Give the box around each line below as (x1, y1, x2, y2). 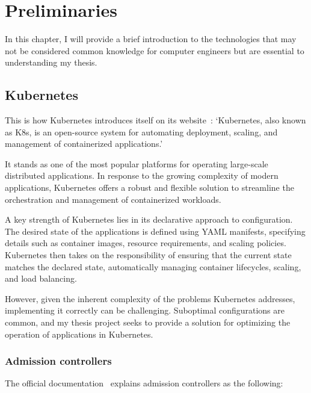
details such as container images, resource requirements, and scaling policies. (5, 237, 286, 249)
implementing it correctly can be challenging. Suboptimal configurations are (5, 304, 285, 317)
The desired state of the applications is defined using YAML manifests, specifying (5, 224, 306, 237)
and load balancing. (5, 272, 77, 285)
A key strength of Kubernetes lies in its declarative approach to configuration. (5, 213, 293, 226)
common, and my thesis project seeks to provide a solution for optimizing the (5, 316, 291, 329)
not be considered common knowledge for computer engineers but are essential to (5, 44, 304, 57)
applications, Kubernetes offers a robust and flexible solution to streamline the (5, 181, 294, 194)
